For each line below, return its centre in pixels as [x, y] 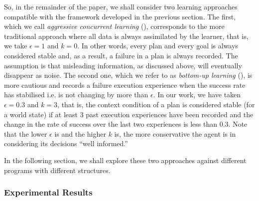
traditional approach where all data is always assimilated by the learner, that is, [126, 36]
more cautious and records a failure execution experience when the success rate [125, 85]
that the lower [26, 133]
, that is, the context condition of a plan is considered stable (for [156, 104]
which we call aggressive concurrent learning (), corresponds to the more [114, 26]
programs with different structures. [57, 170]
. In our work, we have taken [197, 95]
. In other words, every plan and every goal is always [158, 46]
